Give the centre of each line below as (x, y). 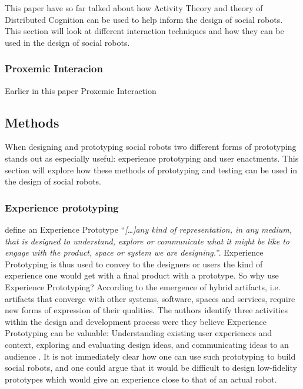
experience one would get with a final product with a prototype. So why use (142, 275)
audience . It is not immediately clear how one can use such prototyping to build (150, 356)
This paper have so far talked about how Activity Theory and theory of (134, 8)
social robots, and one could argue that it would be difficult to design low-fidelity (151, 368)
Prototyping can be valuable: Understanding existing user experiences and (139, 333)
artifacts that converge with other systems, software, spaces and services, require (150, 298)
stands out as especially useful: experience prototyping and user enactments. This (152, 158)
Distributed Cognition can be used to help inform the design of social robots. (144, 19)
